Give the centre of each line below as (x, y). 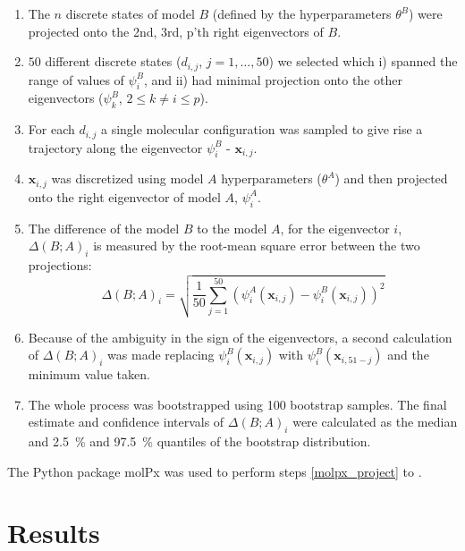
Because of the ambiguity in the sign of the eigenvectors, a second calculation (240, 337)
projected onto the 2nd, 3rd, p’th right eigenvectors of (176, 31)
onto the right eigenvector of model (124, 196)
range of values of (76, 79)
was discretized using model (127, 178)
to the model (232, 228)
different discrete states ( (113, 61)
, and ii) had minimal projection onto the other (273, 79)
